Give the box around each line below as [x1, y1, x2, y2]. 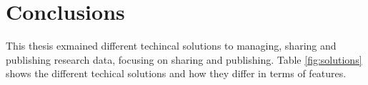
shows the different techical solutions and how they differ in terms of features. [6, 66, 347, 81]
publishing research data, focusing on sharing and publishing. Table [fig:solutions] [6, 52, 362, 67]
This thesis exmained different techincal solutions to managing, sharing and [6, 38, 337, 53]
